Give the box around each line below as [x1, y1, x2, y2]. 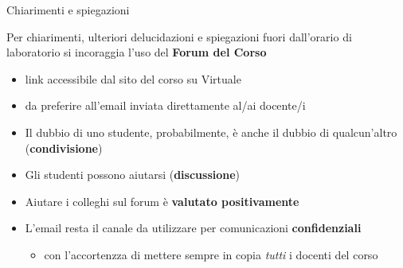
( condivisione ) [25, 139, 103, 156]
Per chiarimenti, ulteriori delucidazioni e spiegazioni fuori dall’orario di [6, 28, 352, 45]
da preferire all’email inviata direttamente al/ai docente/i [25, 97, 306, 114]
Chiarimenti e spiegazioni [6, 2, 130, 17]
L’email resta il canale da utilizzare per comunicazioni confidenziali [25, 219, 362, 236]
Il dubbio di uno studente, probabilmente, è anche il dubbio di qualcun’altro [25, 123, 397, 140]
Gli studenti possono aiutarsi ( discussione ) [25, 166, 241, 183]
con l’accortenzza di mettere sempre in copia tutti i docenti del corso [44, 246, 378, 262]
